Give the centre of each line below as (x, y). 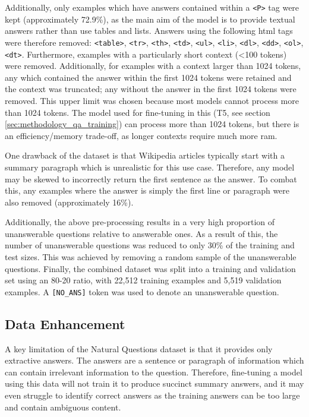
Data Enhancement (65, 323)
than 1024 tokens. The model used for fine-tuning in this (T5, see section (138, 112)
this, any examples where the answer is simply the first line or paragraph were (147, 190)
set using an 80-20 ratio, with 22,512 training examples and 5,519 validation (143, 280)
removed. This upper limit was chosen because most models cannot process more (152, 100)
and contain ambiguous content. (63, 407)
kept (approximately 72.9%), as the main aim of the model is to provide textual (150, 19)
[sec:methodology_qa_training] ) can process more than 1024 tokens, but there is (152, 124)
